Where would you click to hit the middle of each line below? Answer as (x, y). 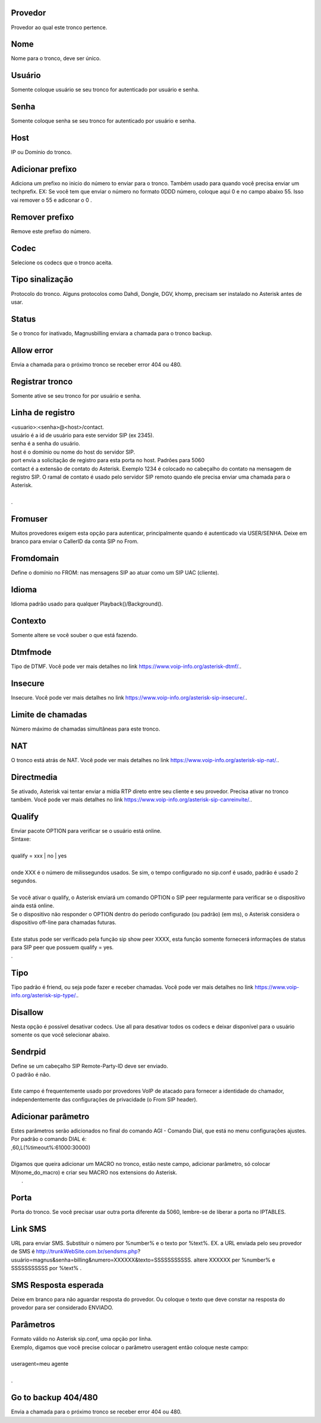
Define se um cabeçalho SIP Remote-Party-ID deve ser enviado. (90, 1066)
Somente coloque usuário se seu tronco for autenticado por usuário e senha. (105, 90)
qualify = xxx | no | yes (39, 856)
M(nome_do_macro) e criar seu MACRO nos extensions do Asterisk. (94, 1172)
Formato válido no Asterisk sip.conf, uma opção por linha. (82, 1339)
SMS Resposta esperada (57, 1285)
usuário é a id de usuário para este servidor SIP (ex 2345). (83, 435)
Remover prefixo (43, 217)
